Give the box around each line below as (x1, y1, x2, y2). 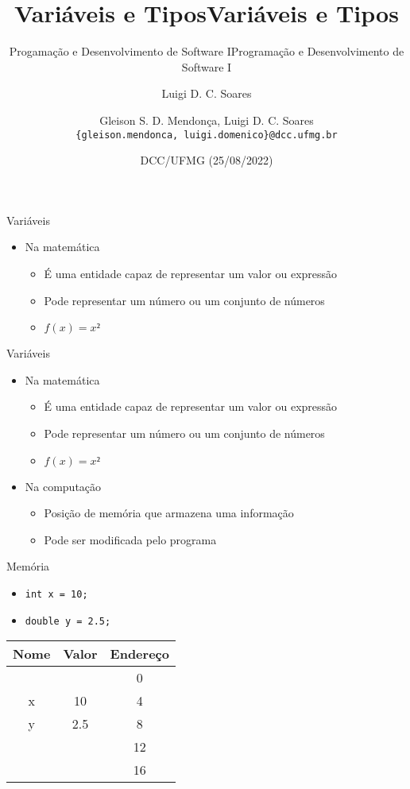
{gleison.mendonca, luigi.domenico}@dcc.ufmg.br (75, 129, 338, 141)
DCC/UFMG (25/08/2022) (140, 152, 273, 168)
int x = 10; (25, 588, 88, 600)
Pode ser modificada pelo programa (44, 531, 217, 547)
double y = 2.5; (25, 615, 111, 627)
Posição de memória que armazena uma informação (44, 505, 294, 521)
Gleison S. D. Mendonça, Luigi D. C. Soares (99, 111, 314, 128)
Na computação (25, 478, 102, 494)
